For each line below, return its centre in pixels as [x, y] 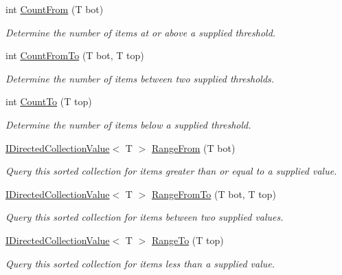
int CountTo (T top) [49, 101]
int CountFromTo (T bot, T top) [75, 55]
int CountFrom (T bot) [55, 9]
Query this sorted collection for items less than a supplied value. [140, 263]
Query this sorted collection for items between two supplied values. [145, 217]
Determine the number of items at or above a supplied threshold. [141, 32]
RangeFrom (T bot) [193, 147]
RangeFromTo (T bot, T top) [214, 194]
